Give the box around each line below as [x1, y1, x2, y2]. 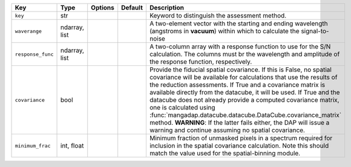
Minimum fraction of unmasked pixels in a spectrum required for [149, 134, 333, 142]
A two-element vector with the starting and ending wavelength [149, 19, 328, 27]
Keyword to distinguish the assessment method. [149, 11, 287, 19]
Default [121, 4, 143, 11]
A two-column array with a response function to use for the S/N [149, 42, 331, 51]
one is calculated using [149, 103, 215, 111]
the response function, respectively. [149, 57, 252, 66]
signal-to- [300, 27, 329, 35]
